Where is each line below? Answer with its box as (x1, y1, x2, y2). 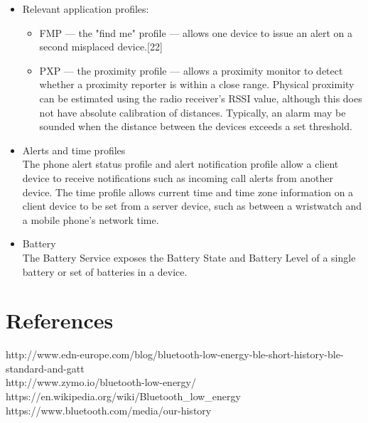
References (6, 306, 114, 335)
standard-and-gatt (6, 360, 85, 375)
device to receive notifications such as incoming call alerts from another (22, 170, 333, 185)
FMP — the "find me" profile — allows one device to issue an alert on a (39, 25, 353, 40)
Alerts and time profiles (22, 142, 126, 157)
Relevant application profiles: (22, 1, 149, 16)
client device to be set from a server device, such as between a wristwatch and (22, 198, 362, 213)
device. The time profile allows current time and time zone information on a (22, 184, 354, 199)
